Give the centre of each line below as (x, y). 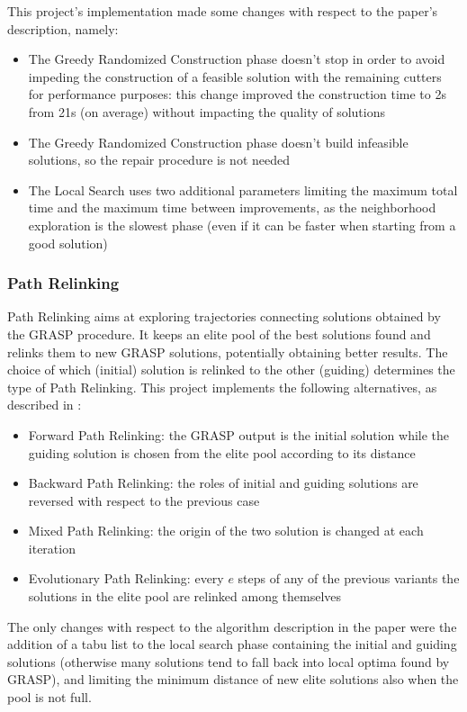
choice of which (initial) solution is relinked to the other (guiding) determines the (231, 370)
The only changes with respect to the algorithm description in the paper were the (232, 626)
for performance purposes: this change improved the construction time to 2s (237, 94)
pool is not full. (49, 697)
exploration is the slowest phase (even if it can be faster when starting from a (242, 225)
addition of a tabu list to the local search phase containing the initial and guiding (232, 644)
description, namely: (63, 28)
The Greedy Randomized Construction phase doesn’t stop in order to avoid (237, 59)
